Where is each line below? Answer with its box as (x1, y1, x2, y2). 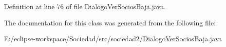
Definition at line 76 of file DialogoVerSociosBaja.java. (4, 1, 166, 11)
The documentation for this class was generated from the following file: (4, 17, 216, 27)
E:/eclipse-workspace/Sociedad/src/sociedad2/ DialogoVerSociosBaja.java (4, 34, 222, 44)
